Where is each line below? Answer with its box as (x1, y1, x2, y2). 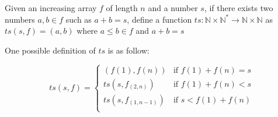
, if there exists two (204, 2, 273, 13)
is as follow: (107, 44, 150, 56)
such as (65, 13, 92, 25)
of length (106, 2, 138, 13)
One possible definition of (5, 44, 96, 56)
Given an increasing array (5, 2, 97, 13)
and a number (148, 2, 198, 13)
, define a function (127, 13, 192, 25)
